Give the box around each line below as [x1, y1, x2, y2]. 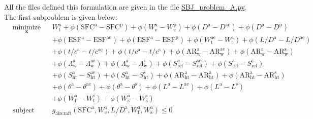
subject [12, 106, 35, 114]
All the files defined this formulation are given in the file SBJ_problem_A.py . [4, 2, 246, 12]
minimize [12, 24, 41, 31]
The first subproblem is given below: [4, 11, 117, 22]
